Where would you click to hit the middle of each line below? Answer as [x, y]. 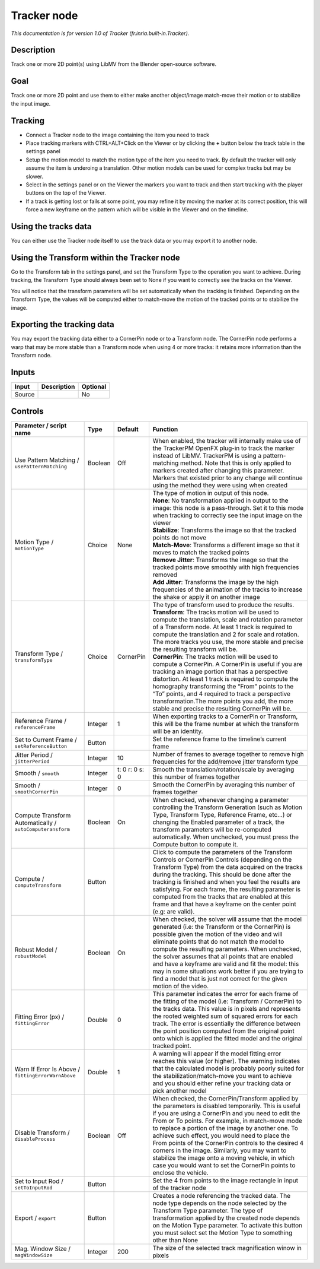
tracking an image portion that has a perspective [220, 671]
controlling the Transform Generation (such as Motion [227, 807]
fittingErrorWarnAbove [45, 1076]
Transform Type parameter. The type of [208, 1210]
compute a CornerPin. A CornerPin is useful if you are [228, 664]
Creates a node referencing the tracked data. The [222, 1195]
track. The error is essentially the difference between [227, 1023]
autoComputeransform [42, 829]
